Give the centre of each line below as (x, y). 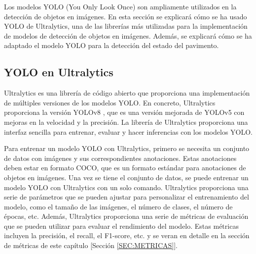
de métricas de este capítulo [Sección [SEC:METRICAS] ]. (91, 245)
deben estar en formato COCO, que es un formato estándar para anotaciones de (125, 168)
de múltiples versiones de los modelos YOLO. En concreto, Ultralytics (110, 102)
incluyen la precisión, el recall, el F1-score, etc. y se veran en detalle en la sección (127, 235)
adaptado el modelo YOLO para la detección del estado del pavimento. (111, 45)
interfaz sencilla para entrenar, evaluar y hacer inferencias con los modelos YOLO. (128, 131)
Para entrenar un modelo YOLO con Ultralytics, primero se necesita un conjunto (127, 148)
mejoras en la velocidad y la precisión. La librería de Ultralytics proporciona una (126, 122)
